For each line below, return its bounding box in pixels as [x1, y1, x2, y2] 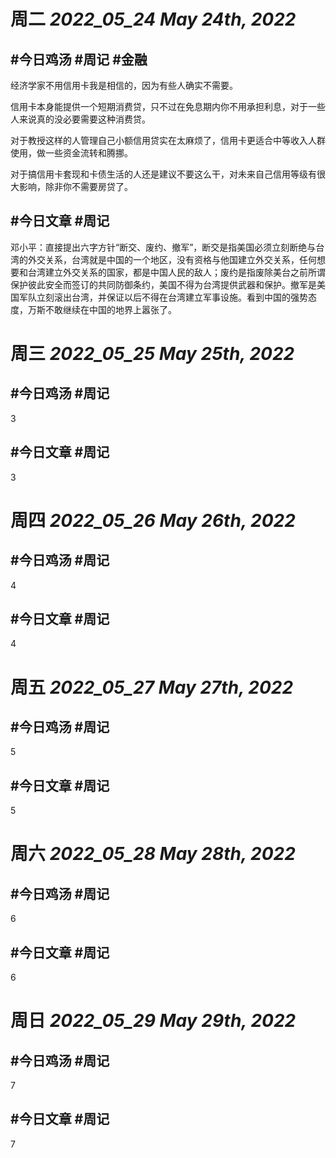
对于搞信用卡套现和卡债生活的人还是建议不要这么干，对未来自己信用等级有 [10, 168, 317, 180]
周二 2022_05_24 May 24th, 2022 [10, 8, 297, 31]
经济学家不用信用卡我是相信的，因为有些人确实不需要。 [10, 80, 238, 91]
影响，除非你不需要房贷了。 [18, 181, 133, 192]
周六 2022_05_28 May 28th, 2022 [10, 843, 296, 865]
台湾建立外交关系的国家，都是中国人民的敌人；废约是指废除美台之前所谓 [27, 266, 326, 278]
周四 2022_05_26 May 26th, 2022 [10, 509, 296, 532]
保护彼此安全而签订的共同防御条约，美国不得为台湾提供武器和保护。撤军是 [10, 278, 317, 290]
